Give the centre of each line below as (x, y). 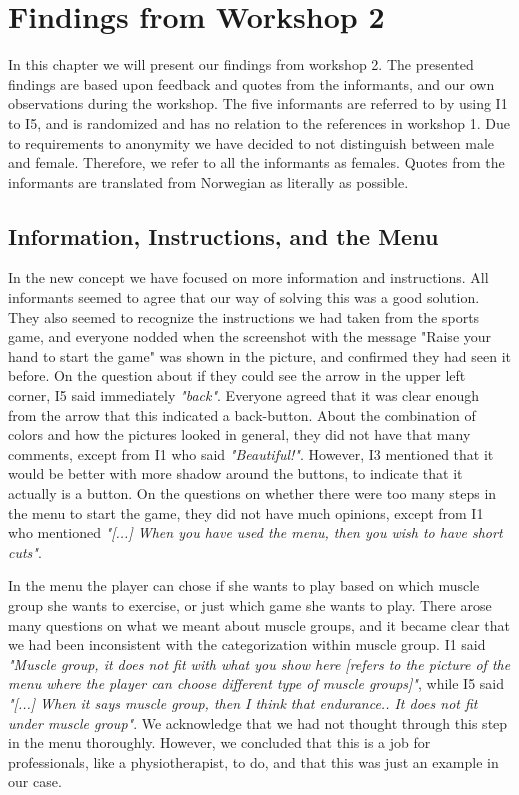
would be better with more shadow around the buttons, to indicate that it (235, 473)
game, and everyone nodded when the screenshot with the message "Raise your (250, 336)
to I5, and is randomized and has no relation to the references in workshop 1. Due (259, 122)
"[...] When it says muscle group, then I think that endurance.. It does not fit (243, 702)
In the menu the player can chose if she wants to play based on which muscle (244, 585)
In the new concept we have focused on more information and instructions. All (248, 277)
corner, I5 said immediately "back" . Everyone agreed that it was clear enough (244, 395)
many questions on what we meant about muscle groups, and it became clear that (259, 624)
